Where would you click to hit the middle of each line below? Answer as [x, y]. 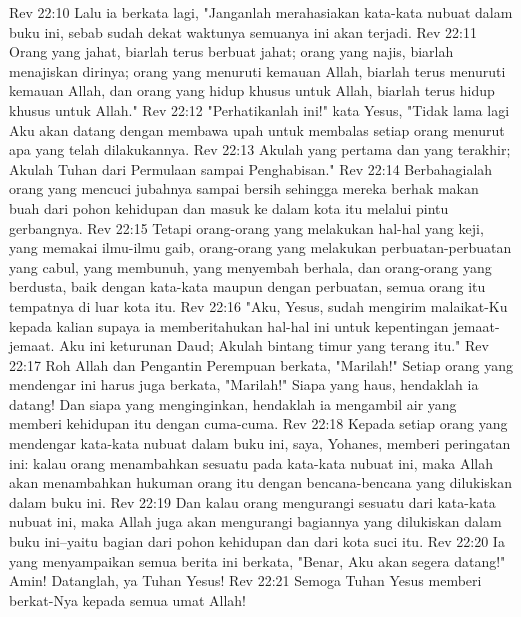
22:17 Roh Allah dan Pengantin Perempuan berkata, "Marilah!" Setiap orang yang [261, 364]
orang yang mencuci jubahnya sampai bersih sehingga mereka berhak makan [244, 188]
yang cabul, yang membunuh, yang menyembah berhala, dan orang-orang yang [250, 266]
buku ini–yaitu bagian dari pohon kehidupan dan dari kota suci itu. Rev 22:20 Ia [257, 541]
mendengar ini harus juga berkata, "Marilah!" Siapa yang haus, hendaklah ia [244, 384]
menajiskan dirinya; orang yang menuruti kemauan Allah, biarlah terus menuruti [257, 70]
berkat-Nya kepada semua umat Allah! [127, 599]
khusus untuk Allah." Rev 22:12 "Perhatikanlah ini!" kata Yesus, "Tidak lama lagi [259, 109]
